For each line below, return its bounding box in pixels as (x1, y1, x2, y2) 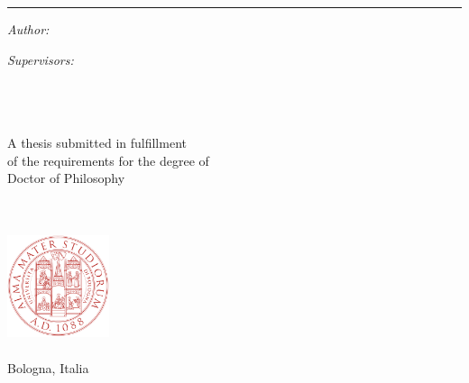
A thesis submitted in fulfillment (7, 132, 187, 151)
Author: (7, 20, 50, 38)
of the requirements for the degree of (7, 150, 209, 169)
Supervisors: (7, 50, 74, 68)
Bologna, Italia (7, 358, 89, 377)
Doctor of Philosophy (7, 169, 125, 187)
